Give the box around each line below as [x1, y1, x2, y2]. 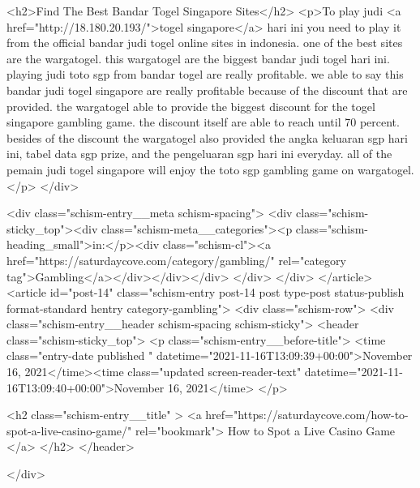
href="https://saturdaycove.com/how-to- [205, 406, 409, 423]
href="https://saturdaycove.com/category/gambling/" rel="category [6, 251, 346, 268]
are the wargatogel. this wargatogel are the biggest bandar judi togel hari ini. [6, 49, 390, 66]
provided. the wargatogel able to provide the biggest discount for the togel [6, 97, 375, 114]
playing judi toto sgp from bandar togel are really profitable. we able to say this [6, 66, 404, 83]
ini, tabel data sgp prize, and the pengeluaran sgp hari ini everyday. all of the [6, 145, 392, 162]
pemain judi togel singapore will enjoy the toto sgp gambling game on [6, 161, 354, 178]
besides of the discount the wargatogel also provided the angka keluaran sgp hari [6, 129, 408, 146]
